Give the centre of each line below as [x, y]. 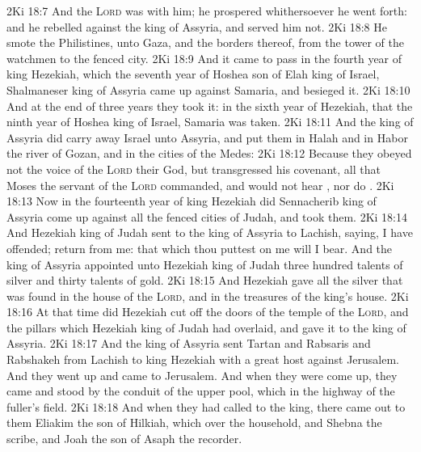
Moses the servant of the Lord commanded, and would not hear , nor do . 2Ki [200, 185]
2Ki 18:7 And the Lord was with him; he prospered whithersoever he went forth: [207, 11]
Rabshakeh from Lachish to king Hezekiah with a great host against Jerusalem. [203, 359]
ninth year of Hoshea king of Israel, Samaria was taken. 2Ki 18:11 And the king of [210, 122]
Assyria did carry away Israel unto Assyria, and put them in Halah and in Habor [207, 137]
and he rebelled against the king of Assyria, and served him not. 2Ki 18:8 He [197, 26]
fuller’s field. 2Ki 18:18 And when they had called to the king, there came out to [206, 406]
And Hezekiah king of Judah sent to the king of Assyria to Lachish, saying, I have [210, 232]
